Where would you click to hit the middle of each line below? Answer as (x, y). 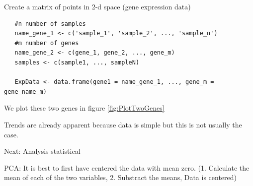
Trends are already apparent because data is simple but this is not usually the (123, 124)
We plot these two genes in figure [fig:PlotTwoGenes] (84, 108)
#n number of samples (50, 24)
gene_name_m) (25, 92)
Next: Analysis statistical (42, 151)
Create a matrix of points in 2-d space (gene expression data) (97, 6)
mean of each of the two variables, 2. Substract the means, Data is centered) (121, 177)
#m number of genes (47, 43)
